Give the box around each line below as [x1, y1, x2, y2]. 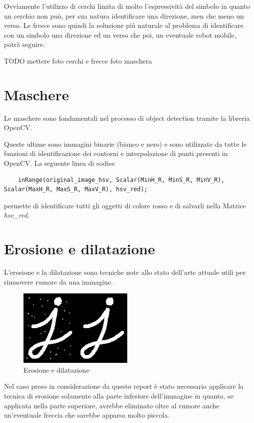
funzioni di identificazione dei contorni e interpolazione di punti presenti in [4, 148, 228, 158]
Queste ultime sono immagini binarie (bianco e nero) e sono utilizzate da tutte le [4, 138, 247, 149]
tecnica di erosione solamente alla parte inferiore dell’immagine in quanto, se [4, 391, 233, 401]
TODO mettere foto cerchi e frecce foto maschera [4, 55, 152, 66]
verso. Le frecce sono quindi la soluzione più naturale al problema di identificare [4, 20, 244, 30]
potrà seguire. [4, 39, 45, 49]
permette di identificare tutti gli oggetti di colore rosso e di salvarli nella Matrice [4, 200, 246, 210]
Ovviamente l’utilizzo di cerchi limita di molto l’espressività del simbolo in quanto [4, 1, 250, 11]
